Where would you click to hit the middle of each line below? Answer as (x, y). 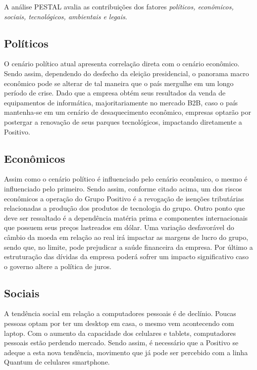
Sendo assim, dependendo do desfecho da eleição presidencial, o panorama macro (127, 73)
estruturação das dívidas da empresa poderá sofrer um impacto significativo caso (126, 256)
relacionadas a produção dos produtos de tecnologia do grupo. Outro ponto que (125, 208)
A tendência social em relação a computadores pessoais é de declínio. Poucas (120, 313)
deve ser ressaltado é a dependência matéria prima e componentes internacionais (126, 217)
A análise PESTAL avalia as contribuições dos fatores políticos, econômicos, (119, 6)
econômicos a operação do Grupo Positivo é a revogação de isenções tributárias (124, 198)
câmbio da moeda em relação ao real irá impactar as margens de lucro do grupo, (126, 237)
